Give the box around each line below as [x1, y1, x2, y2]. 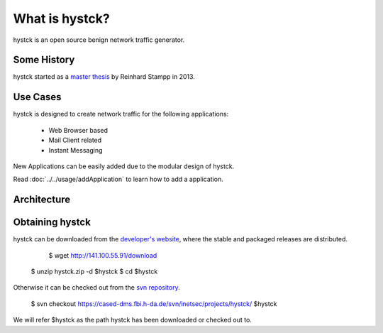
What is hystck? [13, 11, 110, 26]
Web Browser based [48, 126, 109, 134]
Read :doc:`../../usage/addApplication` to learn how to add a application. [13, 175, 223, 184]
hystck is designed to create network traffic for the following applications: [13, 110, 229, 119]
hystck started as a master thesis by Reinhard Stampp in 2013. [13, 72, 195, 81]
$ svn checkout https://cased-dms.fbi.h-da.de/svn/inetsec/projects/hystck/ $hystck [30, 299, 277, 308]
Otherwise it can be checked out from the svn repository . [13, 283, 180, 292]
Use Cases [13, 91, 62, 103]
